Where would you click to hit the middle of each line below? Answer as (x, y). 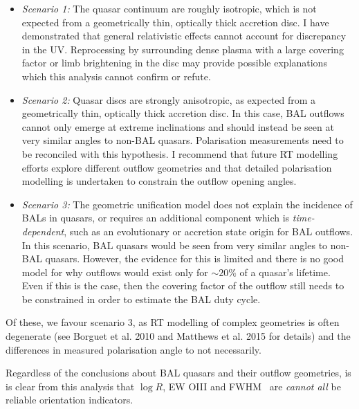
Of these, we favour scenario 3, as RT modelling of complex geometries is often (173, 322)
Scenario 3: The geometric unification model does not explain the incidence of (187, 204)
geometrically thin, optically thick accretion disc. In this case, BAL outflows (183, 113)
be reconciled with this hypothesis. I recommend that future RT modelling (180, 153)
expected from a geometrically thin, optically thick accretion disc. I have (175, 22)
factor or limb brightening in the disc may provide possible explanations (174, 63)
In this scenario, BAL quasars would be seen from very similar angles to (175, 245)
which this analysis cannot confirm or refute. (116, 76)
